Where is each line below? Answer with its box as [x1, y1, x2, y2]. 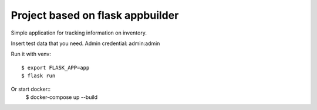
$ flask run [21, 73, 56, 79]
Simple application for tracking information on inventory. [11, 29, 147, 36]
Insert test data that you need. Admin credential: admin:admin [11, 40, 160, 47]
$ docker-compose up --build [25, 94, 98, 101]
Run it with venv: [11, 50, 51, 58]
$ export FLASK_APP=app [21, 64, 90, 71]
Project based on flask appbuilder [11, 9, 179, 22]
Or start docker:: [11, 85, 51, 92]
